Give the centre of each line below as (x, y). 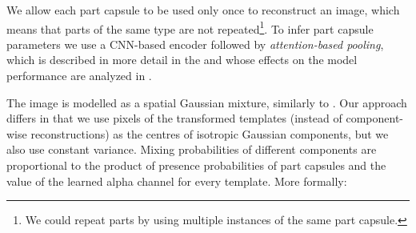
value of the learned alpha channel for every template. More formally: (177, 181)
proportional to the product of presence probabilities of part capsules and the (196, 165)
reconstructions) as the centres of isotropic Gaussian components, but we (210, 133)
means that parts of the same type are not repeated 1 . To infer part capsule (190, 27)
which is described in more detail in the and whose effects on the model (182, 60)
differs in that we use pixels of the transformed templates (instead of (174, 118)
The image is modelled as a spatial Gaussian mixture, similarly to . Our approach (207, 102)
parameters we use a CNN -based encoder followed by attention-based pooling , (195, 44)
